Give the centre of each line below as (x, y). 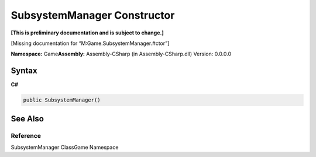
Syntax (24, 71)
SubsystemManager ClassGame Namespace (65, 147)
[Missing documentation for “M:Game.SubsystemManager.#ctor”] (90, 43)
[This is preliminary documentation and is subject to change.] (87, 33)
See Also (27, 119)
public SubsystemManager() (62, 100)
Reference (26, 135)
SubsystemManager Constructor (93, 15)
